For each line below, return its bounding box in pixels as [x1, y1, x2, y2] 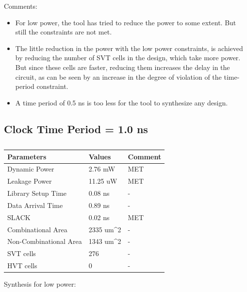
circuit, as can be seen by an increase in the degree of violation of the [15, 71, 222, 82]
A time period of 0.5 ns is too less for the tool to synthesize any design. [15, 97, 228, 107]
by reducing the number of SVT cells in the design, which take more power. [15, 52, 241, 63]
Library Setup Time [7, 188, 67, 198]
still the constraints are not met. [15, 27, 112, 37]
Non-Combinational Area [7, 236, 82, 246]
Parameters [7, 151, 47, 161]
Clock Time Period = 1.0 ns [4, 121, 148, 136]
